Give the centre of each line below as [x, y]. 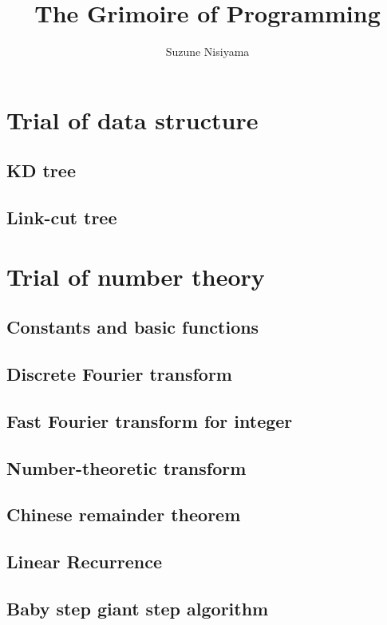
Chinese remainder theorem [124, 514]
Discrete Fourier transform [119, 374]
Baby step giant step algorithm [138, 608]
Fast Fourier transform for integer [150, 420]
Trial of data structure [132, 119]
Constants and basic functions [133, 327]
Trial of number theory [136, 276]
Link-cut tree [62, 218]
